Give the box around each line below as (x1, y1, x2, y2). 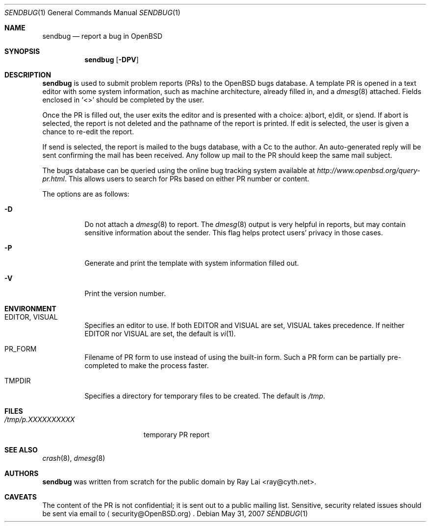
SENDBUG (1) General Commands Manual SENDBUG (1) (4, 8, 180, 17)
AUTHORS (4, 469, 39, 477)
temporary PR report (143, 430, 210, 439)
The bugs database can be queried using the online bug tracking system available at (42, 166, 315, 175)
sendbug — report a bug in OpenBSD (42, 32, 163, 40)
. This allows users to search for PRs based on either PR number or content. (64, 175, 309, 183)
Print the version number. (84, 289, 166, 298)
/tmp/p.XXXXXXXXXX (4, 415, 75, 424)
